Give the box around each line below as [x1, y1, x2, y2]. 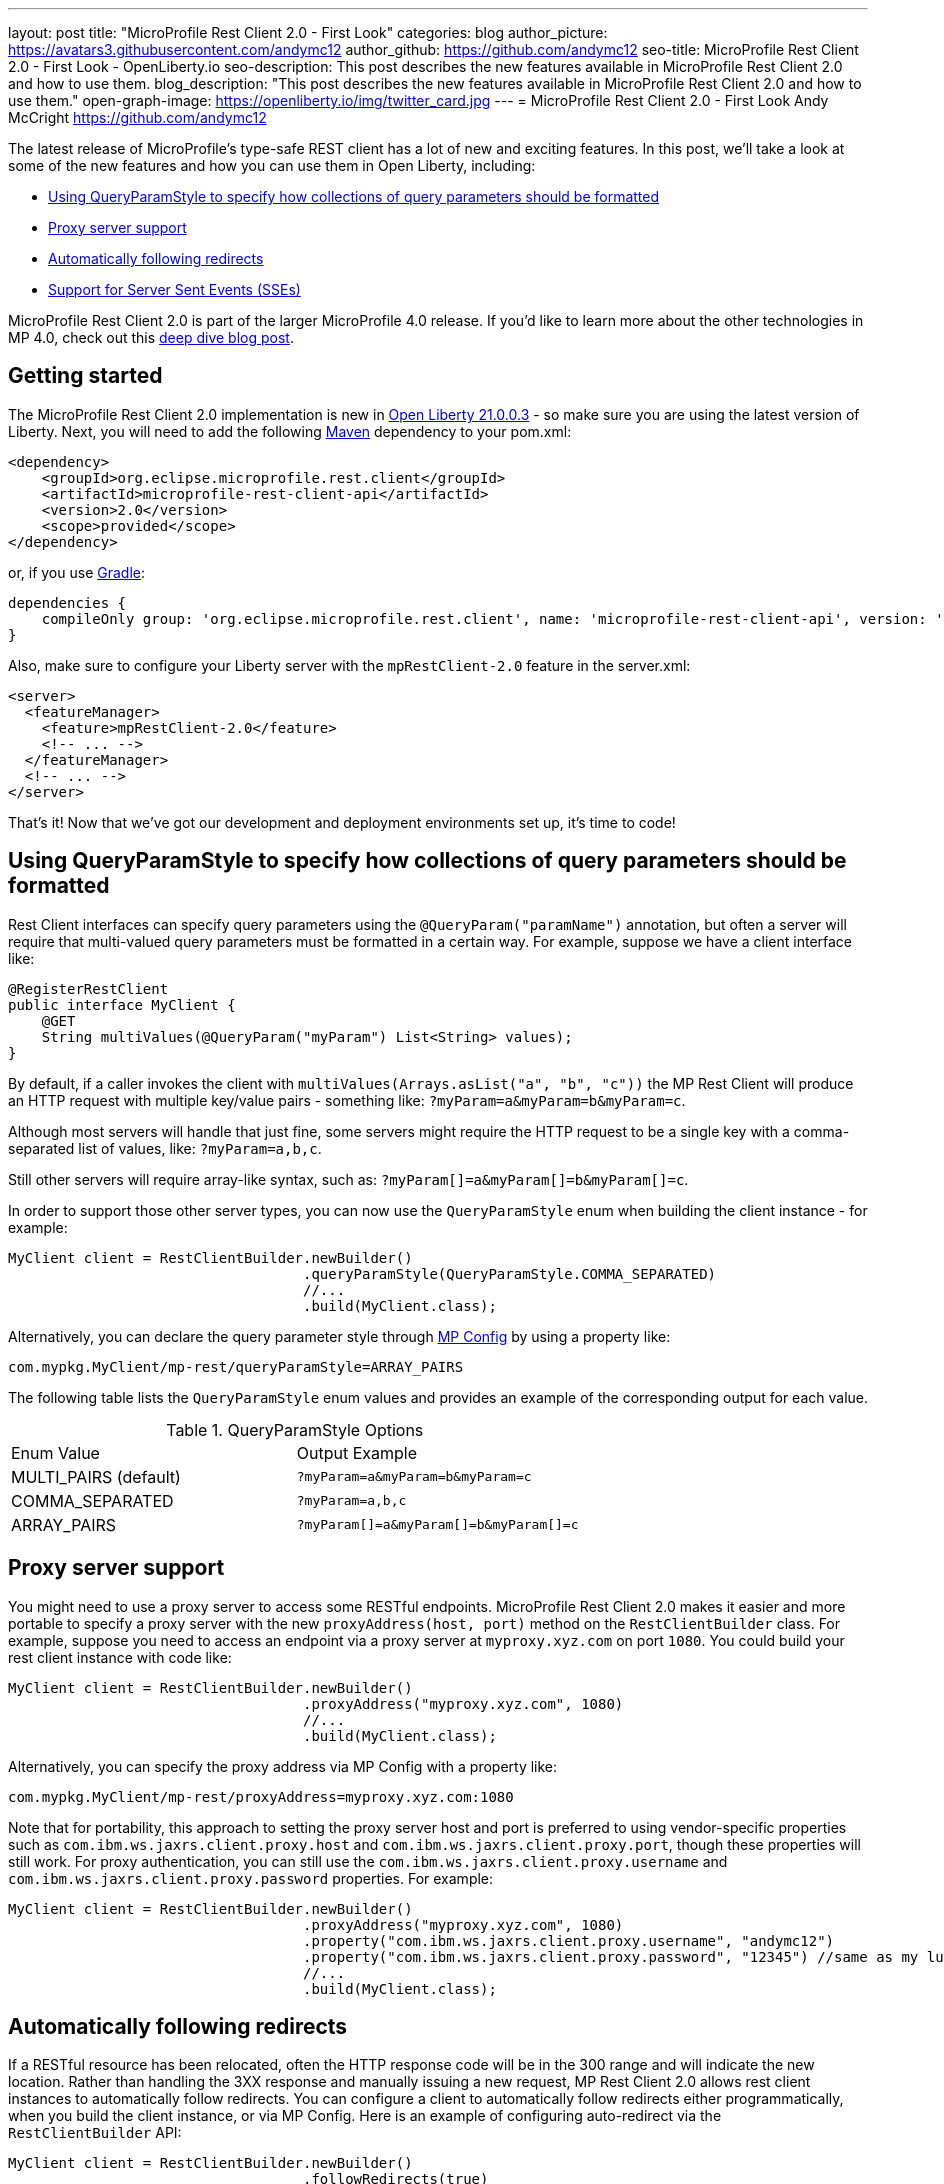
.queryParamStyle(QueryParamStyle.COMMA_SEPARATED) [303, 1265, 717, 1282]
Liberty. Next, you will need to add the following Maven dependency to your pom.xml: [8, 422, 572, 440]
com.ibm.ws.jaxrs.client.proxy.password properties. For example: [8, 1869, 494, 1887]
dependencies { [8, 594, 127, 611]
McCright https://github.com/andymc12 [8, 109, 267, 126]
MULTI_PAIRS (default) [11, 1466, 181, 1487]
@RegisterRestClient [8, 980, 169, 997]
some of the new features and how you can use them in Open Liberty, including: [8, 157, 536, 174]
